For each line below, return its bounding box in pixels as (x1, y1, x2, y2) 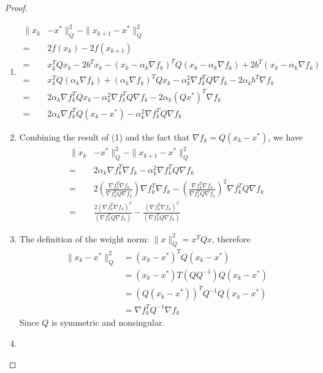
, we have (268, 130, 303, 143)
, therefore (212, 232, 251, 245)
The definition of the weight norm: (19, 232, 150, 245)
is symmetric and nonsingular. (51, 316, 165, 329)
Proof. (5, 1, 28, 13)
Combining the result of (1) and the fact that (19, 130, 190, 143)
